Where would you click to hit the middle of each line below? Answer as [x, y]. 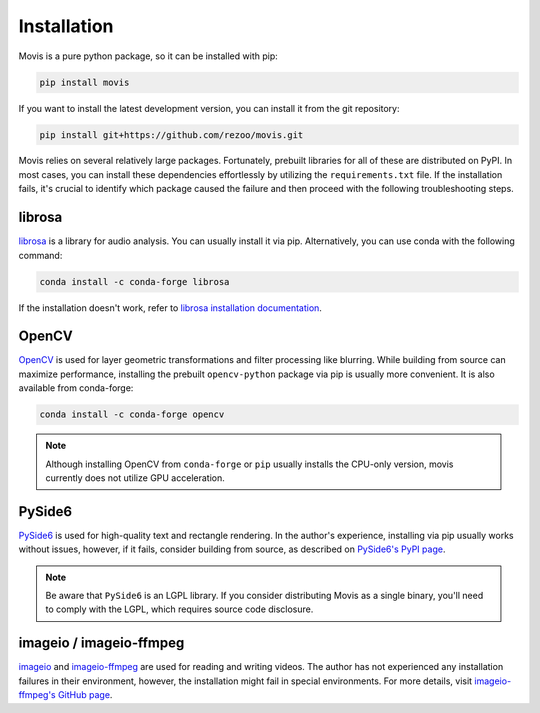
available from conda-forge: [76, 388]
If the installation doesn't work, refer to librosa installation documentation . [170, 307]
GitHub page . [85, 695]
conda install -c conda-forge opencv [132, 414]
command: [40, 255]
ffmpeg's [37, 695]
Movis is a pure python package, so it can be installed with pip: [148, 56]
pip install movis [84, 82]
